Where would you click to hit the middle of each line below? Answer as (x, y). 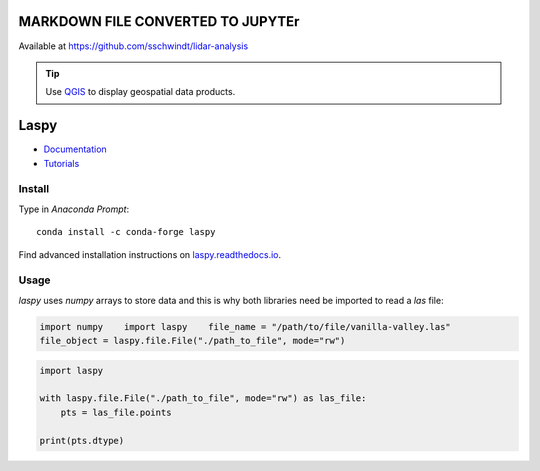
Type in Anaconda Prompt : (74, 209)
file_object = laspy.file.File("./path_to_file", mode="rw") (192, 341)
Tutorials (61, 163)
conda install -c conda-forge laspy (126, 232)
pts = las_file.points (116, 412)
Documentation (75, 149)
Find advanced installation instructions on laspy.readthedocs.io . (150, 254)
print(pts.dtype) (82, 440)
